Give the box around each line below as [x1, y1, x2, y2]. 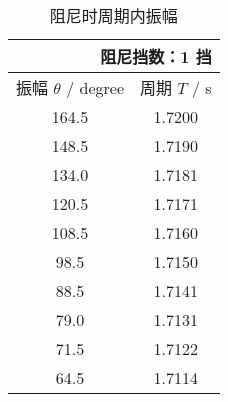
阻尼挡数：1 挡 [100, 45, 212, 68]
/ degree [66, 76, 124, 99]
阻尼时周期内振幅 [49, 4, 178, 27]
